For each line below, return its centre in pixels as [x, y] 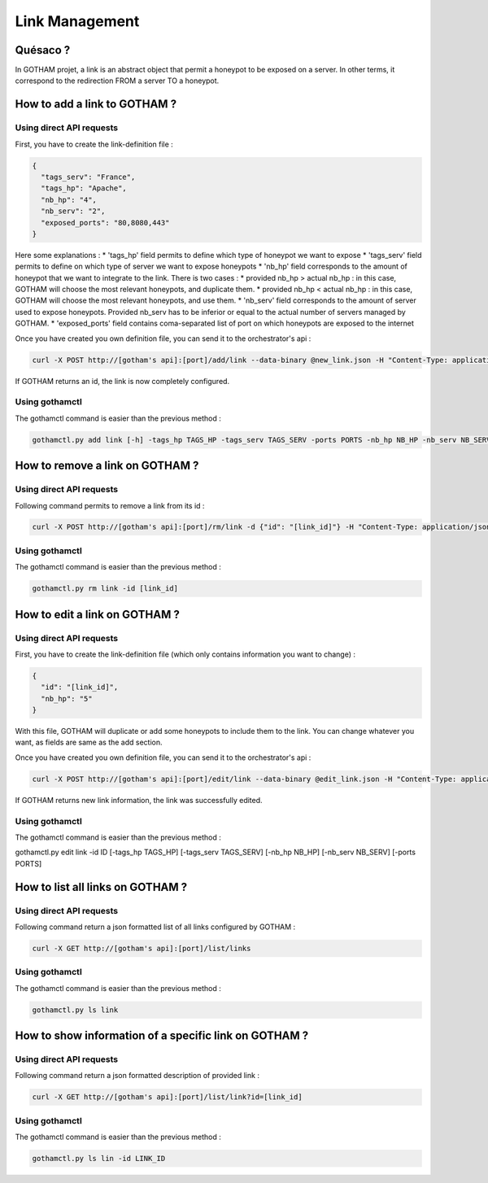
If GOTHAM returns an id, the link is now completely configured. [122, 381]
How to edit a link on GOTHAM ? [98, 614]
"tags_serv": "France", [88, 177]
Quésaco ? [43, 50]
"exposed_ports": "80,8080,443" [105, 223]
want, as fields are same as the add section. [89, 742]
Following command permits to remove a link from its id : [110, 505]
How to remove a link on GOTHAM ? [107, 466]
